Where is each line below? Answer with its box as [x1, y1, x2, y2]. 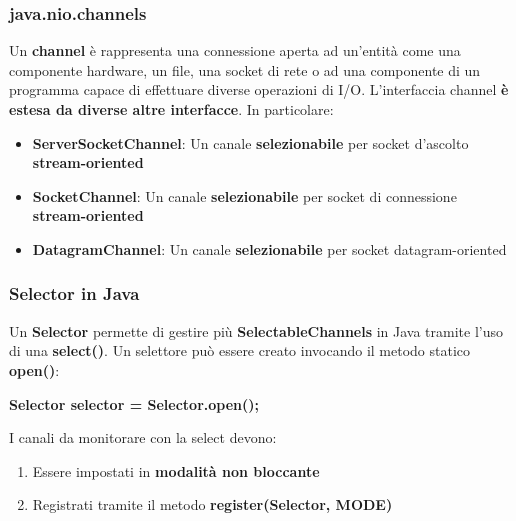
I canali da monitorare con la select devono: [9, 427, 277, 448]
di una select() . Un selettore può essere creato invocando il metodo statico [9, 340, 471, 361]
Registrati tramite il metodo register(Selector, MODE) [32, 494, 393, 515]
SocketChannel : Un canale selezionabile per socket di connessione [32, 185, 457, 206]
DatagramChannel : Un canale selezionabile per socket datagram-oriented [32, 238, 507, 259]
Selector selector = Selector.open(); [9, 393, 260, 414]
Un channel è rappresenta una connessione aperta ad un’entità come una [9, 40, 461, 61]
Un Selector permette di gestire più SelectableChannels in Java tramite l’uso [9, 320, 504, 341]
